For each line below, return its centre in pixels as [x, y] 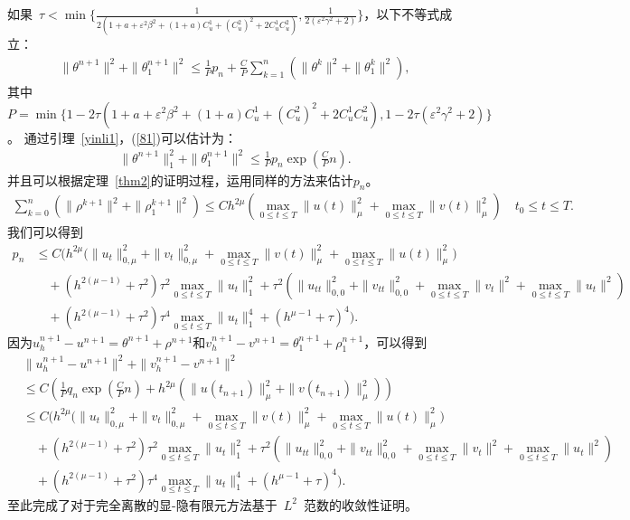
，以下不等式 [402, 14]
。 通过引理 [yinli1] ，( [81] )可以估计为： [122, 137]
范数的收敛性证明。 [360, 504]
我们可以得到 [45, 232]
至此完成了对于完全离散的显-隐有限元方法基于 [142, 504]
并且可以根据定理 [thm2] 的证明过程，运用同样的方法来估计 [180, 180]
